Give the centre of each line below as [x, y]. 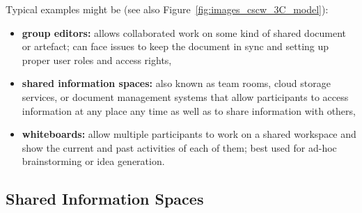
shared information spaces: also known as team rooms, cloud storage [176, 83]
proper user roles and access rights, [97, 60]
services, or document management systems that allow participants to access [185, 96]
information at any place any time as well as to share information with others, [189, 110]
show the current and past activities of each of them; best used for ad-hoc [179, 147]
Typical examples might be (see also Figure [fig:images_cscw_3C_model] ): [167, 9]
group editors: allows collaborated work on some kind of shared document [184, 32]
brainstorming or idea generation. [93, 161]
